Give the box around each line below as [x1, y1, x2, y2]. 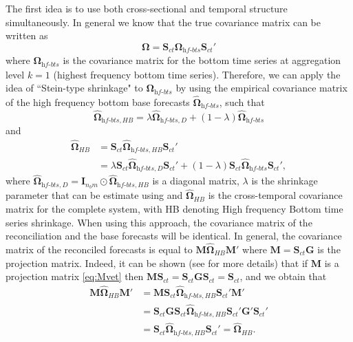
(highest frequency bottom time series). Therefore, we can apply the [53, 67, 341, 81]
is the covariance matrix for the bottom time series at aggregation [63, 53, 341, 67]
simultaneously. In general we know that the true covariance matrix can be [6, 14, 321, 29]
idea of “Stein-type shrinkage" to [6, 81, 143, 95]
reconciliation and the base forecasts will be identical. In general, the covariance [6, 228, 342, 243]
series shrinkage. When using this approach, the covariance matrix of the [6, 215, 312, 229]
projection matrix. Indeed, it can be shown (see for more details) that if [6, 255, 308, 270]
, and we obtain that [239, 269, 327, 284]
